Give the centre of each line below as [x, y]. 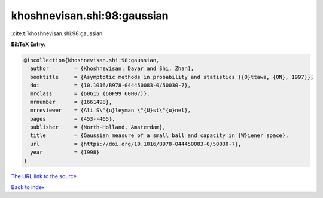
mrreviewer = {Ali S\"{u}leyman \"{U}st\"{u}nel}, [111, 110]
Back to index [28, 187]
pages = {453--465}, [73, 119]
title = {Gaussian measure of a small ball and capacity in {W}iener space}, [159, 135]
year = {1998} [65, 152]
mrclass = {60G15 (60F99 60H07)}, [90, 94]
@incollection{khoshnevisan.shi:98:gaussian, [92, 60]
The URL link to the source [44, 176]
